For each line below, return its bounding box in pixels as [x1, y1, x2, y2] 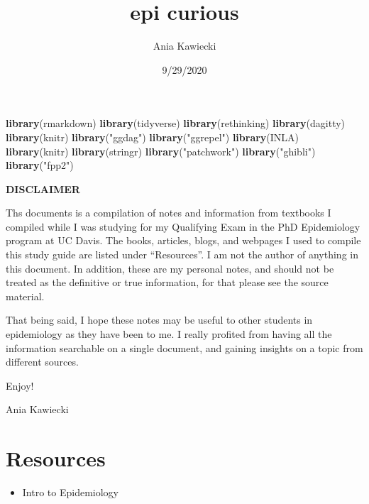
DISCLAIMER [6, 181, 80, 196]
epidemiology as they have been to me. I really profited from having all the [6, 327, 332, 341]
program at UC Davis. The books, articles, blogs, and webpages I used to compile [6, 233, 361, 248]
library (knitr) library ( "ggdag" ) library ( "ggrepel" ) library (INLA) [6, 129, 299, 144]
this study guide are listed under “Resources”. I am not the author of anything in [6, 247, 358, 262]
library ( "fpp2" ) [6, 158, 74, 172]
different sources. [6, 354, 79, 369]
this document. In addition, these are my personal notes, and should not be [6, 261, 334, 275]
